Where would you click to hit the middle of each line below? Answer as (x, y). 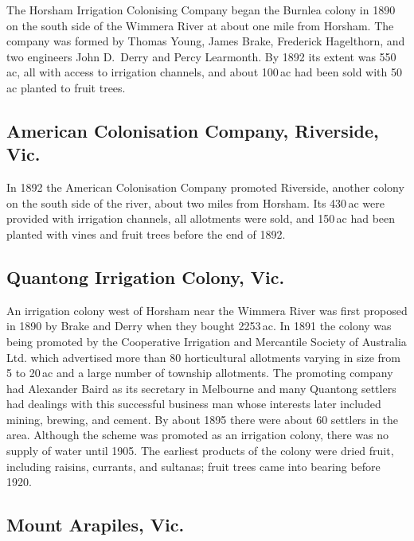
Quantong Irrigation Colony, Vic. (146, 276)
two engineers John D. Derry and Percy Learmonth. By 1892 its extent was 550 (201, 56)
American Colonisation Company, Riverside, (193, 130)
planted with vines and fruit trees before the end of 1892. (146, 234)
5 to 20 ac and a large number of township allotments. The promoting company (200, 373)
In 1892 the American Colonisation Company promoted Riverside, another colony (205, 187)
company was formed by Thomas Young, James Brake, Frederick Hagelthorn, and (206, 41)
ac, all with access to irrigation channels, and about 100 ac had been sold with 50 (204, 72)
